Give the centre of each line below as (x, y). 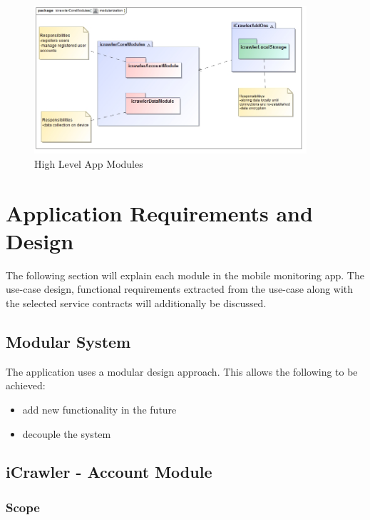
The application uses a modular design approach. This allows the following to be (182, 371)
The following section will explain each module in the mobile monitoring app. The (185, 275)
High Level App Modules (89, 163)
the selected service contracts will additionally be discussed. (136, 302)
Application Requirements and (159, 212)
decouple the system (67, 433)
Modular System (68, 341)
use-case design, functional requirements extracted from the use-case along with (180, 289)
